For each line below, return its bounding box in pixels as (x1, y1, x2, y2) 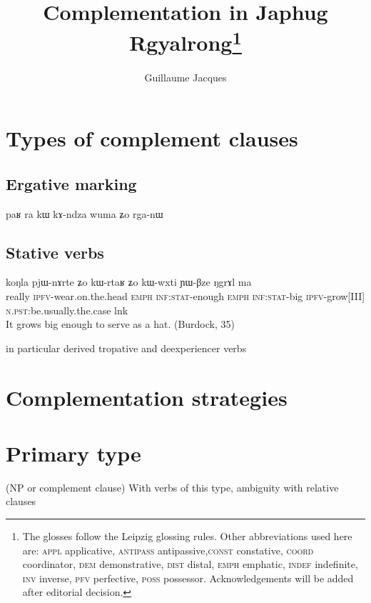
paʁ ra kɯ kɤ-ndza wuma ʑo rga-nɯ (6, 206, 163, 221)
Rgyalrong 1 (129, 25, 242, 57)
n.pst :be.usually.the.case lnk (6, 302, 128, 317)
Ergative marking (6, 172, 137, 194)
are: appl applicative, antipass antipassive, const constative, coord (22, 542, 314, 557)
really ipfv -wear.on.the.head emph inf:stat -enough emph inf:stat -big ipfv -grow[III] (6, 289, 365, 304)
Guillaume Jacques (144, 69, 227, 84)
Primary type (6, 438, 141, 467)
